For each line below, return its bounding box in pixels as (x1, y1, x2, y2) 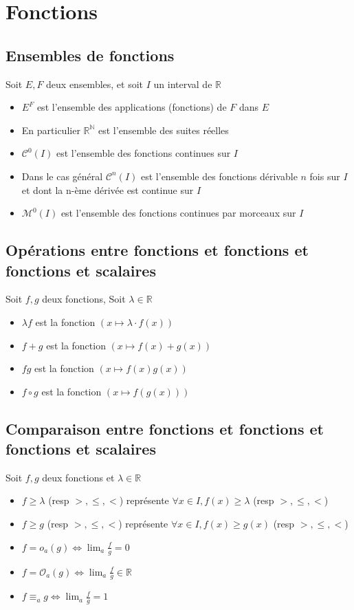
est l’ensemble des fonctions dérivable (141, 168, 298, 183)
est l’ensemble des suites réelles (98, 122, 229, 137)
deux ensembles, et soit (46, 76, 144, 91)
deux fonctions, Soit (42, 292, 126, 306)
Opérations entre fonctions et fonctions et (5, 239, 309, 261)
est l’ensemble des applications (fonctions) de (36, 100, 227, 114)
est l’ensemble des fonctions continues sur (56, 146, 231, 160)
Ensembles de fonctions (5, 44, 175, 65)
